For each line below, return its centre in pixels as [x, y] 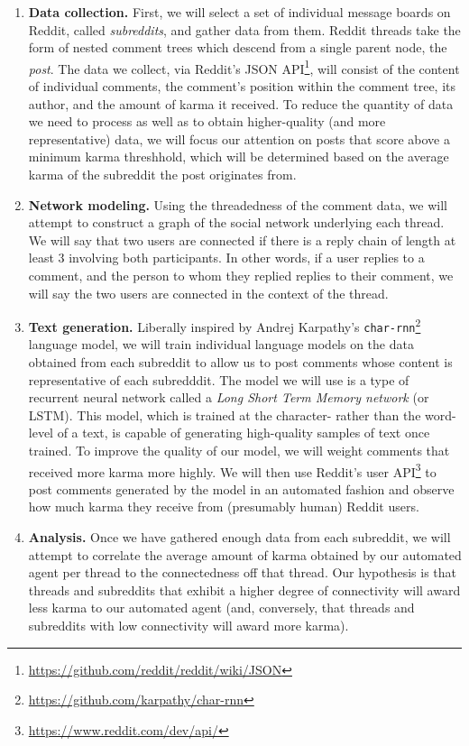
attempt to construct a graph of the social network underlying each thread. [236, 222]
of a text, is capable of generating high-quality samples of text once [244, 433]
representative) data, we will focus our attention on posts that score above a [239, 138]
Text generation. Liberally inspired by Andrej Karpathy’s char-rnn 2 [225, 325]
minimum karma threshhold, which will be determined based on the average [239, 157]
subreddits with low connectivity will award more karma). [189, 626]
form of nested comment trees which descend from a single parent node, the [238, 47]
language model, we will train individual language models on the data [221, 344]
